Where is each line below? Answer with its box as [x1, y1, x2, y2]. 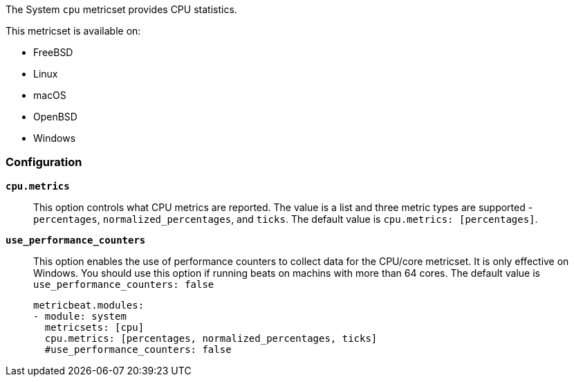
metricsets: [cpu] [44, 321, 145, 333]
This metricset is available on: [6, 25, 141, 37]
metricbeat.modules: [33, 299, 145, 311]
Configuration [6, 155, 82, 170]
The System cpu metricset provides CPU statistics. [6, 3, 237, 15]
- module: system [33, 310, 127, 322]
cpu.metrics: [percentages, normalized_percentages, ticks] [44, 332, 378, 344]
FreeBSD [33, 46, 73, 58]
